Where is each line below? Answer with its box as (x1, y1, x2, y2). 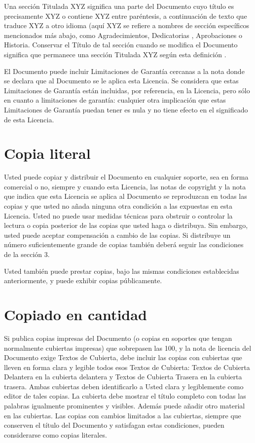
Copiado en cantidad (4, 304, 147, 324)
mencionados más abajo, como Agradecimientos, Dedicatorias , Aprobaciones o (4, 30, 242, 40)
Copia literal (4, 143, 91, 163)
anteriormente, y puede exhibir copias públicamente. (4, 275, 162, 286)
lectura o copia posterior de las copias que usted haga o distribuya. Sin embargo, (4, 220, 248, 230)
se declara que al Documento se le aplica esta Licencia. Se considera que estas (4, 75, 239, 86)
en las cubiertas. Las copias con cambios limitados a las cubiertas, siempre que (4, 410, 241, 420)
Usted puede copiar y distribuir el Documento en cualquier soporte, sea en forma (4, 172, 249, 182)
